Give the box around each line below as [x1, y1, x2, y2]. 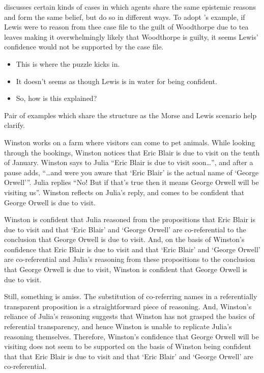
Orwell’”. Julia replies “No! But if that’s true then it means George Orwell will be [4, 177, 259, 188]
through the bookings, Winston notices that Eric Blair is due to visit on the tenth [4, 147, 260, 157]
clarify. [4, 120, 25, 130]
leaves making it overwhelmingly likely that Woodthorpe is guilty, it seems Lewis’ [4, 31, 258, 42]
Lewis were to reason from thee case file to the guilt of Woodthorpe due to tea [4, 21, 249, 32]
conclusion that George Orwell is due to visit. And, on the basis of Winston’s [4, 234, 245, 245]
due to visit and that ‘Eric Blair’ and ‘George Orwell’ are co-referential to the [4, 224, 246, 234]
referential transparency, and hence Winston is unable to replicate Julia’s [4, 321, 232, 332]
